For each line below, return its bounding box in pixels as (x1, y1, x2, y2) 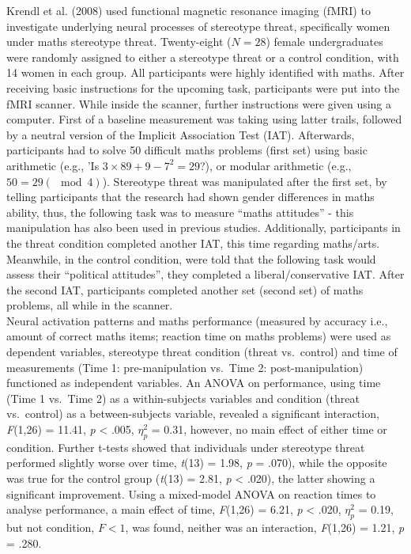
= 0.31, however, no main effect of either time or (151, 421, 387, 438)
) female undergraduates (266, 33, 383, 50)
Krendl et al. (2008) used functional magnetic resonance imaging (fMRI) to (6, 2, 371, 18)
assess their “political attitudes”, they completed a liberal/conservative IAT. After (6, 266, 405, 283)
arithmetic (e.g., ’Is (6, 157, 100, 173)
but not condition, (6, 519, 95, 535)
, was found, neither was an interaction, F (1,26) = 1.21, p (125, 519, 405, 535)
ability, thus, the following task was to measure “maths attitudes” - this (6, 203, 354, 220)
